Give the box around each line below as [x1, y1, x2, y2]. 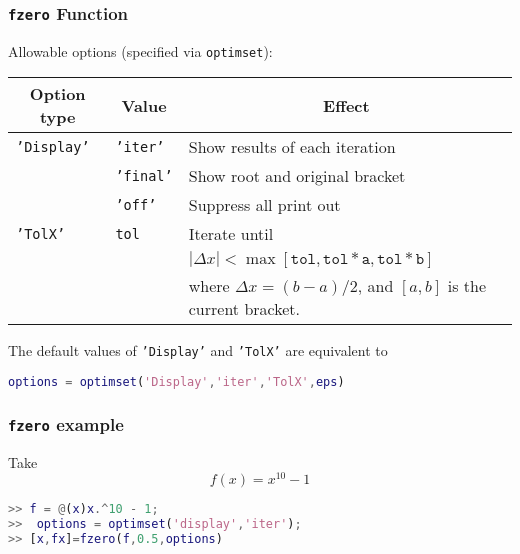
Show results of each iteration [188, 135, 396, 159]
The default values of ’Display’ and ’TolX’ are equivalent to [8, 340, 388, 361]
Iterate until [188, 222, 274, 246]
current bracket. [188, 297, 300, 321]
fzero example [8, 411, 124, 436]
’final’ [115, 167, 173, 184]
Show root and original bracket [188, 164, 406, 188]
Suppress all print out [188, 193, 341, 217]
